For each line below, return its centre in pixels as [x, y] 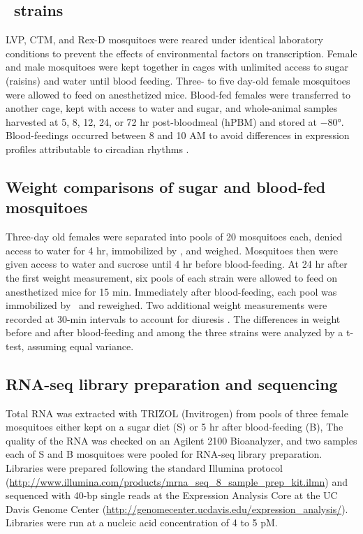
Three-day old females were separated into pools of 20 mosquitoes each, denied [174, 237]
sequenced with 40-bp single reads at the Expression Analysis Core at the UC [172, 495]
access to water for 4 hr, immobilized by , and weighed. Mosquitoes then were [172, 250]
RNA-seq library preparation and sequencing [172, 383]
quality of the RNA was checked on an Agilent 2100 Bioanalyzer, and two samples [181, 440]
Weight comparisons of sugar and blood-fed [166, 186]
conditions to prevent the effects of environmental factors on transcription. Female [181, 53]
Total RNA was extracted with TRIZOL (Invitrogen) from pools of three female [177, 413]
